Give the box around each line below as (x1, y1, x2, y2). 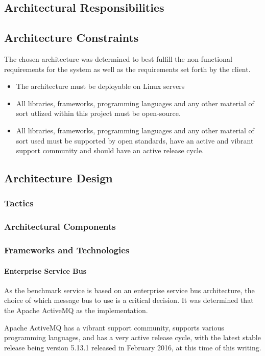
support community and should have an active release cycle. (16, 145, 204, 156)
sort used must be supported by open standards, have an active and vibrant (16, 135, 254, 146)
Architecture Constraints (4, 30, 139, 45)
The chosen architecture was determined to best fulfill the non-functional (4, 53, 232, 64)
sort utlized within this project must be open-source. (16, 108, 181, 118)
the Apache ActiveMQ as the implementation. (4, 305, 148, 316)
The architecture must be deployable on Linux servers (16, 81, 185, 91)
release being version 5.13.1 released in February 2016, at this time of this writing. (4, 342, 261, 352)
